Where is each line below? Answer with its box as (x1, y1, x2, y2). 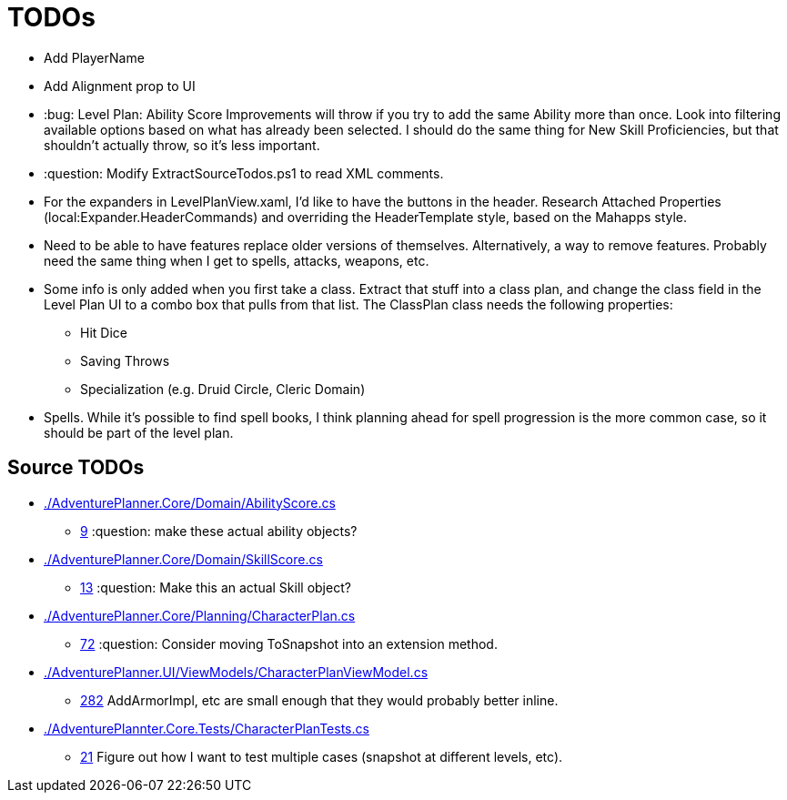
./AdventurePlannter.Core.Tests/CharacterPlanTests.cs (44, 720, 369, 736)
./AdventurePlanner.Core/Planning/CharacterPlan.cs (44, 607, 356, 623)
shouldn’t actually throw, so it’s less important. (44, 137, 320, 153)
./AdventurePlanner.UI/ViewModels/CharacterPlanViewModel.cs (44, 663, 429, 680)
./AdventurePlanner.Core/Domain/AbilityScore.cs (44, 494, 336, 511)
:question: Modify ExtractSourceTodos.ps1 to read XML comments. (44, 165, 444, 181)
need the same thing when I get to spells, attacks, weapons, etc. (44, 252, 429, 268)
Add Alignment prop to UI (44, 77, 196, 94)
